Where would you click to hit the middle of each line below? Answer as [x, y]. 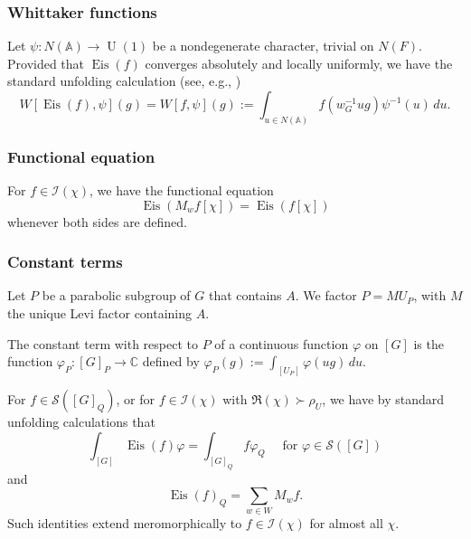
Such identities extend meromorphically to [125, 523]
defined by [171, 361]
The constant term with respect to [103, 343]
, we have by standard [383, 399]
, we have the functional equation [182, 190]
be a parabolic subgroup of [116, 295]
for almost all [346, 523]
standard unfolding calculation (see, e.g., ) [124, 81]
